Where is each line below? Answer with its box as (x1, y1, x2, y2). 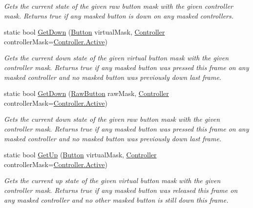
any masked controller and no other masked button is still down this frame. (4, 194, 229, 205)
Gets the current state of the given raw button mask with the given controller (4, 1, 233, 11)
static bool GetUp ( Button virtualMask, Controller (4, 150, 157, 160)
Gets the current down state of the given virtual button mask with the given (4, 53, 229, 63)
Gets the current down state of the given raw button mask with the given (4, 114, 220, 124)
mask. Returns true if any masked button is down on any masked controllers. (4, 10, 234, 20)
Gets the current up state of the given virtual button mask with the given (4, 175, 221, 186)
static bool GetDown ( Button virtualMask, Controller (4, 27, 165, 37)
